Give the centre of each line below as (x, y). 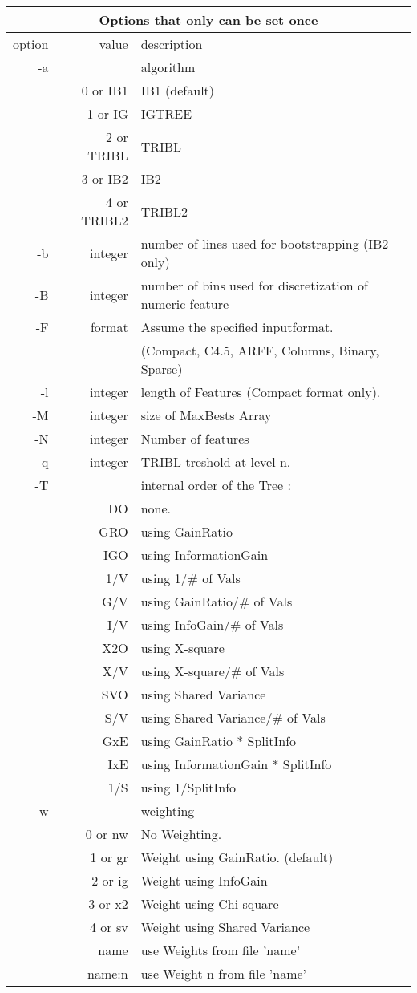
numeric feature (185, 304)
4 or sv (109, 927)
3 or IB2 (105, 178)
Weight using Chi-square (210, 904)
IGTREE (166, 113)
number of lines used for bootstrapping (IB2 (265, 243)
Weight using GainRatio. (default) (237, 857)
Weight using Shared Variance (225, 927)
